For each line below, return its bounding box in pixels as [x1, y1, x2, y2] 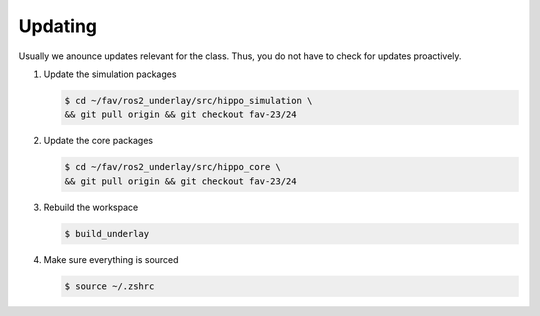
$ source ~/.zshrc [64, 280, 155, 292]
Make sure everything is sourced [43, 253, 179, 265]
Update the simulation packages [43, 68, 177, 80]
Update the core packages [43, 135, 154, 147]
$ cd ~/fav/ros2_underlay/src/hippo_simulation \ [64, 95, 313, 106]
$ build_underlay [64, 228, 150, 239]
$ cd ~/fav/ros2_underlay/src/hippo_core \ [64, 161, 282, 173]
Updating [18, 15, 98, 37]
